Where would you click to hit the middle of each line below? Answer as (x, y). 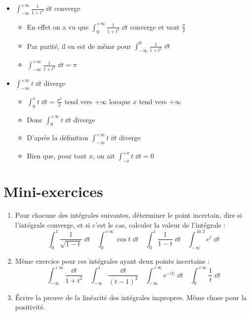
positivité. (30, 307)
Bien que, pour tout (57, 156)
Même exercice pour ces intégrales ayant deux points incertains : (112, 260)
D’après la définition (57, 138)
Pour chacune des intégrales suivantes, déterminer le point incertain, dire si (128, 215)
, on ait (104, 156)
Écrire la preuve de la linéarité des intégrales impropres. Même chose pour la (131, 297)
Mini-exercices (53, 191)
